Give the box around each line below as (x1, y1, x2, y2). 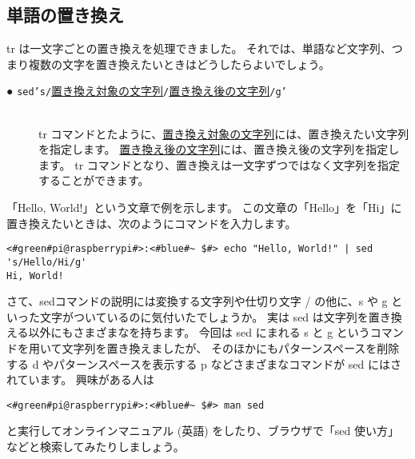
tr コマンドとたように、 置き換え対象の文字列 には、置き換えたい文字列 (38, 125, 409, 142)
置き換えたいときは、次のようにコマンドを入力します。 (6, 214, 297, 231)
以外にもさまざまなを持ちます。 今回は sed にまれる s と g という (28, 324, 370, 341)
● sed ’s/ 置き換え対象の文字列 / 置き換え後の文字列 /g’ (6, 82, 287, 99)
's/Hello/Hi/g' (6, 256, 87, 268)
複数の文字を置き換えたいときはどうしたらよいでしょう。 (28, 55, 330, 72)
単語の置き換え (6, 2, 124, 27)
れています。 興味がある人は (6, 371, 154, 388)
